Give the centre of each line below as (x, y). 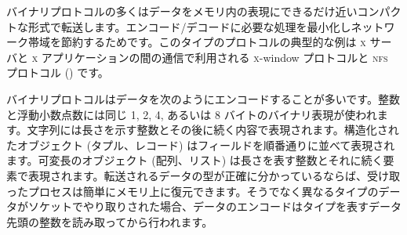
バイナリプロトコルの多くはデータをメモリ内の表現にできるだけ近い (182, 11)
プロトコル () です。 (58, 72)
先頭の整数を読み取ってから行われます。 (110, 221)
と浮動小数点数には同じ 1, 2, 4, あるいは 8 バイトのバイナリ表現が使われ (192, 114)
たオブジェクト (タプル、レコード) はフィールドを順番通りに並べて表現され (201, 145)
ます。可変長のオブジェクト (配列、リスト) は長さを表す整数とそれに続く (195, 160)
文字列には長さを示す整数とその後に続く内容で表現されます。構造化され (213, 130)
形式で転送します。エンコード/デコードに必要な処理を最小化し (189, 26)
